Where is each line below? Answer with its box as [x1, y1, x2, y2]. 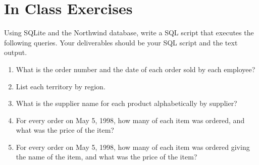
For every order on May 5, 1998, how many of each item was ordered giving [16, 141, 250, 152]
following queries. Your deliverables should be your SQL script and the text [4, 37, 238, 47]
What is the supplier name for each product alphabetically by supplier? [16, 98, 237, 108]
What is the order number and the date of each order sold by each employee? [16, 64, 255, 74]
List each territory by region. [16, 81, 106, 91]
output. [4, 47, 27, 58]
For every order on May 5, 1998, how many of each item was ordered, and [16, 115, 245, 125]
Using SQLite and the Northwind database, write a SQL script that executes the [4, 27, 254, 38]
